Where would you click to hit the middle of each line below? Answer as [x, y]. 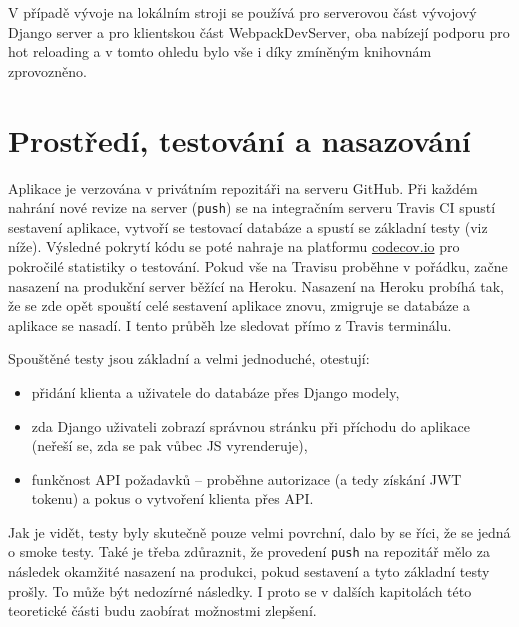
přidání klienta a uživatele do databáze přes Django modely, [215, 391]
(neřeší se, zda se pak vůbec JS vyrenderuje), [169, 445]
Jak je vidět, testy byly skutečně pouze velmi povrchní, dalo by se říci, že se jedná [259, 531]
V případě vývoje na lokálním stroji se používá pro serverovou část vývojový [242, 12]
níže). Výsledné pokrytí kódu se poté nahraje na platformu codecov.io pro [234, 246]
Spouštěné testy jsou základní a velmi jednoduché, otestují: [189, 358]
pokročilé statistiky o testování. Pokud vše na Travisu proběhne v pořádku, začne [258, 265]
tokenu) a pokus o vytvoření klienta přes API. [172, 498]
